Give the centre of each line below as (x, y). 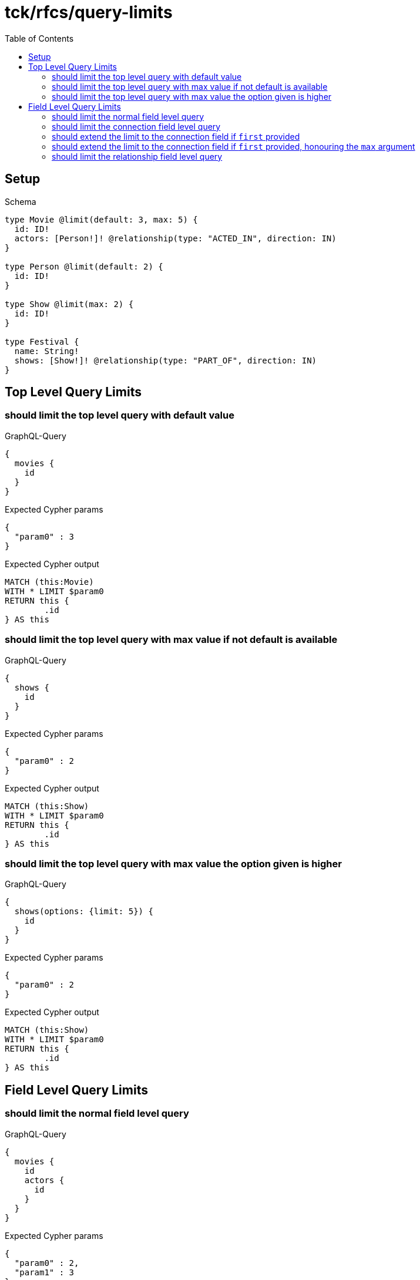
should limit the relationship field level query (137, 156)
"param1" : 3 (44, 1272)
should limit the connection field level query (136, 126)
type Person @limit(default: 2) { (84, 266)
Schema (21, 201)
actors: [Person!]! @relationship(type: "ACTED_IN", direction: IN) (175, 238)
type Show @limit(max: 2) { (69, 304)
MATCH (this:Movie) (49, 582)
